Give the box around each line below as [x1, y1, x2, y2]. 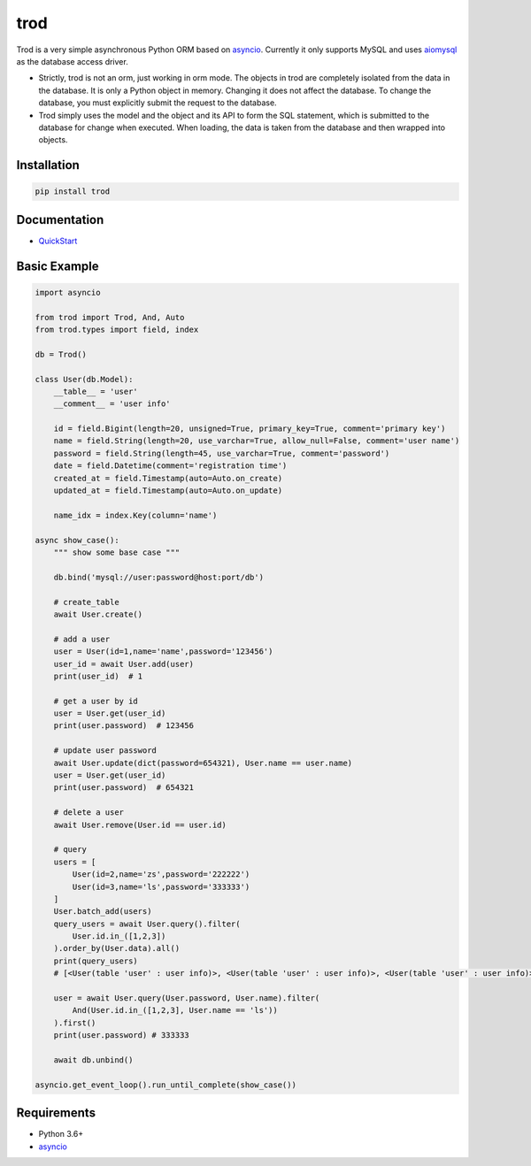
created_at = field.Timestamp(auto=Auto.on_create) [53, 473, 283, 483]
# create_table [53, 597, 119, 607]
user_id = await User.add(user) [53, 659, 195, 669]
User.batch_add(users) [53, 907, 152, 917]
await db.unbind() [53, 1055, 134, 1065]
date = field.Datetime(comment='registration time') [53, 461, 288, 471]
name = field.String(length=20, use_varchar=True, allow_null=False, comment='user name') [53, 436, 460, 446]
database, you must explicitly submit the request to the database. [38, 97, 278, 108]
